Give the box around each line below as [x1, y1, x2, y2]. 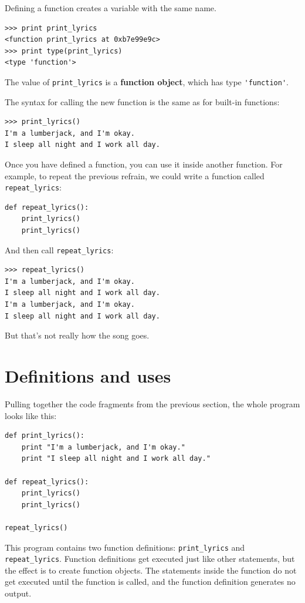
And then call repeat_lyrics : [5, 243, 114, 256]
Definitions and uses [5, 364, 171, 388]
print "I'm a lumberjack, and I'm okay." [21, 443, 185, 451]
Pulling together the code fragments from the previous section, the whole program [5, 397, 300, 410]
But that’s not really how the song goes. [5, 329, 150, 341]
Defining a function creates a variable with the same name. [5, 2, 216, 14]
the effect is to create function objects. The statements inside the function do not [5, 564, 297, 576]
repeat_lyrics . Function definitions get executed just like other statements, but [5, 552, 295, 565]
